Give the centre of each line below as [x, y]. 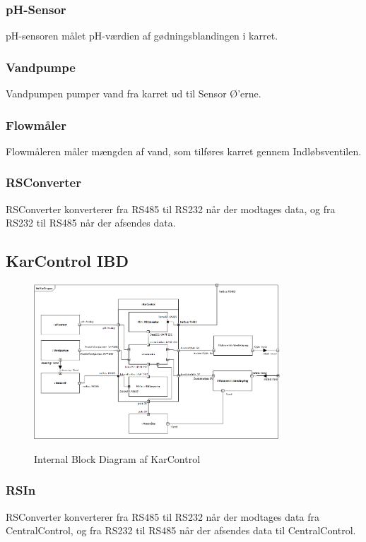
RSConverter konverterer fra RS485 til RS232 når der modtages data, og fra [171, 209]
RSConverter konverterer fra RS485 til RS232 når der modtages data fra [163, 516]
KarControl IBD [67, 261]
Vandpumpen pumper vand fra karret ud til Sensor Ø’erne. [134, 94]
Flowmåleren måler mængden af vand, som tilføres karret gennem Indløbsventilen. [184, 151]
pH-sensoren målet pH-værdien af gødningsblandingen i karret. [142, 36]
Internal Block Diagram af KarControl [117, 458]
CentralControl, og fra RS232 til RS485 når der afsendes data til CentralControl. [181, 530]
